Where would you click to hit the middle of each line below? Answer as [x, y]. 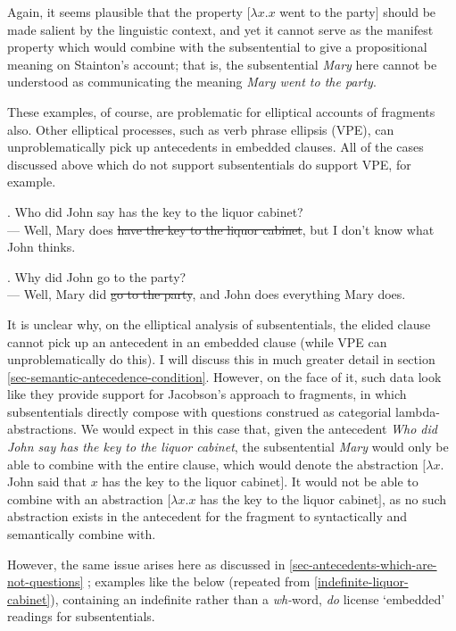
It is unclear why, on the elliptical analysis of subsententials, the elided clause [219, 324]
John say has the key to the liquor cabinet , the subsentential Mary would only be [228, 447]
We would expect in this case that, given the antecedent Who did [259, 429]
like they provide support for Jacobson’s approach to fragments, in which [207, 394]
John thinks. [41, 247]
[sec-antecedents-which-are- [363, 564]
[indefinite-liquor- [361, 581]
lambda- [418, 411]
